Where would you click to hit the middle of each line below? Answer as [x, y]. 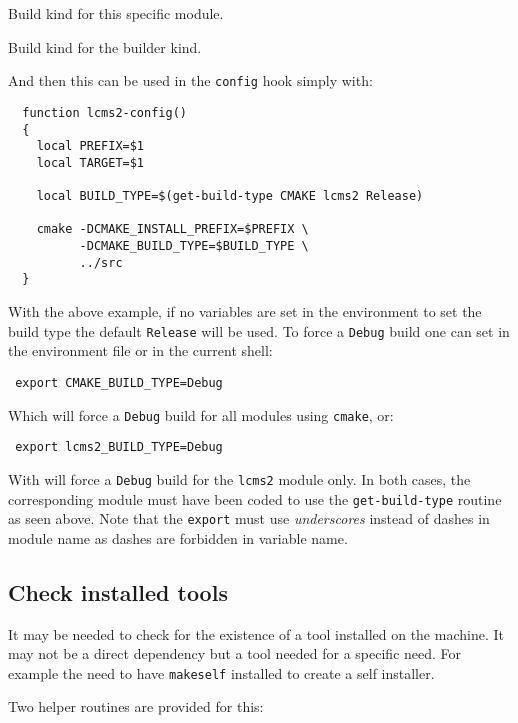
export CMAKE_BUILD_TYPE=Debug [119, 382]
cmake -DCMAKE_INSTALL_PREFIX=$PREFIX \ [172, 229]
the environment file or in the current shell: [140, 350]
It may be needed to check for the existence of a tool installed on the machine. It [256, 633]
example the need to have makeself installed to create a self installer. [221, 672]
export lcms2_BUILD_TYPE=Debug [119, 447]
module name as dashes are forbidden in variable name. [178, 537]
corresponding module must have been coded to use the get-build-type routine [255, 498]
